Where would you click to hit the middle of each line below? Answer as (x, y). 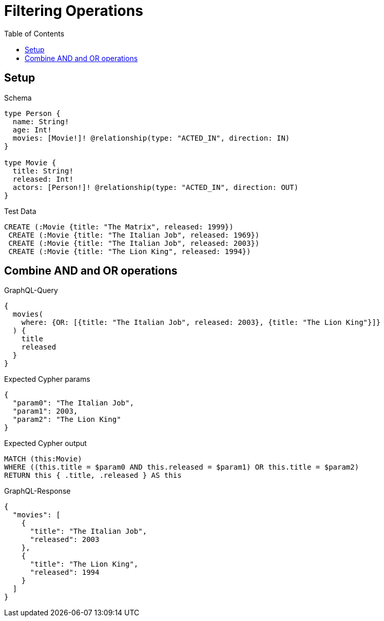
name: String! (41, 121)
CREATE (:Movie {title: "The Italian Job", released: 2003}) (134, 243)
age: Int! (32, 130)
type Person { (32, 113)
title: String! (43, 171)
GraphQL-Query (31, 290)
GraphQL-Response (37, 491)
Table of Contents (34, 33)
